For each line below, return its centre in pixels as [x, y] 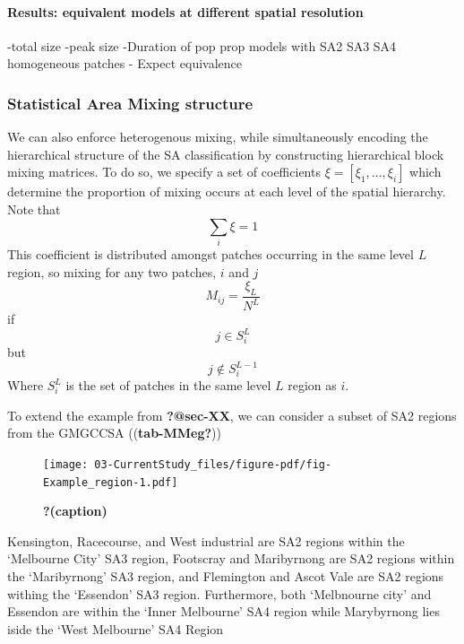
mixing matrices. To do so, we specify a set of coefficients [164, 172]
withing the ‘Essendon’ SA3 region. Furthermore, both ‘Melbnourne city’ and [219, 593]
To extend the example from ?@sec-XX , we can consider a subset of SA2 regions [232, 415]
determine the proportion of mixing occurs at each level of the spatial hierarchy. [227, 191]
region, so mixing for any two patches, [112, 271]
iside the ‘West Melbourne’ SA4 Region [116, 628]
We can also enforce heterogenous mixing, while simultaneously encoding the [218, 137]
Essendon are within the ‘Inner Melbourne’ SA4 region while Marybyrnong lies [223, 611]
